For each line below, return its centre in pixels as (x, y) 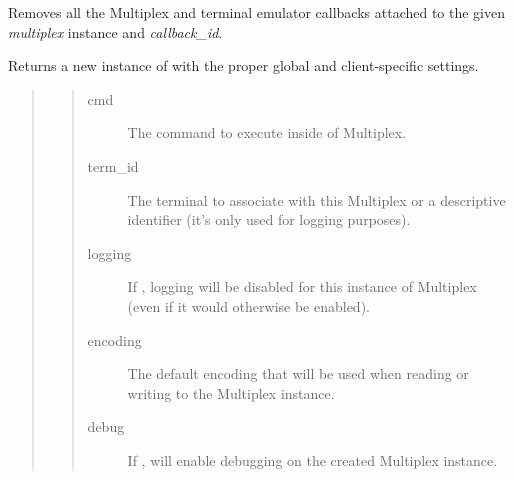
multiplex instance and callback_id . (115, 31)
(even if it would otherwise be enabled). (248, 305)
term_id (113, 165)
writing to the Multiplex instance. (231, 392)
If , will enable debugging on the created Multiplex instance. (312, 459)
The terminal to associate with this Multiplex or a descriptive (316, 199)
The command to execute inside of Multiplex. (267, 132)
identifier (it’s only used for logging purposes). (269, 219)
